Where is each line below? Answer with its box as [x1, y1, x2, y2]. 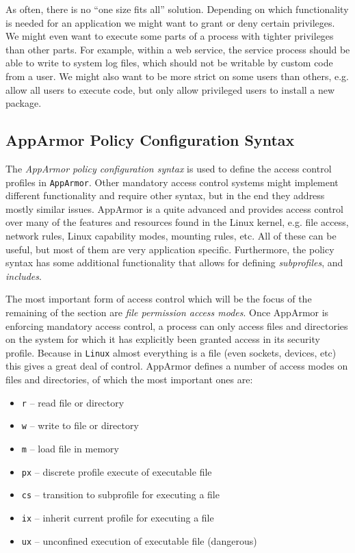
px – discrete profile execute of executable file [21, 464, 212, 478]
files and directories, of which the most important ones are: [5, 372, 253, 386]
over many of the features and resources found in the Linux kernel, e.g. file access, [5, 215, 349, 229]
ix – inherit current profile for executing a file [21, 510, 214, 524]
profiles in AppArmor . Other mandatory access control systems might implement [5, 175, 339, 189]
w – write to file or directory [21, 418, 139, 433]
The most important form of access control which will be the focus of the [5, 292, 312, 306]
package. [5, 96, 42, 110]
